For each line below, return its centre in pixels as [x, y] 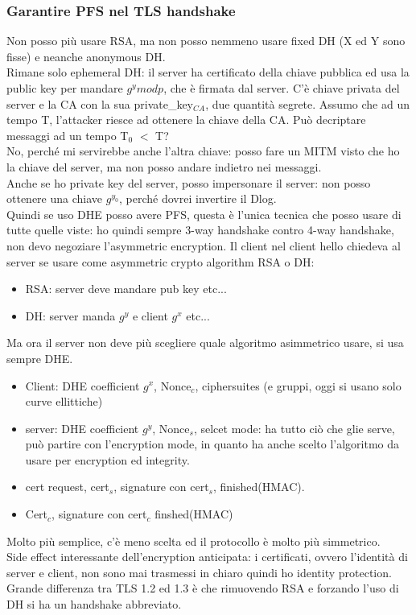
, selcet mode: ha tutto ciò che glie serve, [294, 428]
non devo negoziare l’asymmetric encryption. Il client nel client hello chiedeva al [204, 245]
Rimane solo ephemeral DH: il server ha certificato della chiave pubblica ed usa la [208, 72]
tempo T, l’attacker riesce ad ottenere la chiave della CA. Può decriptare [186, 120]
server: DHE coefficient [82, 428]
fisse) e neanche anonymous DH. [86, 56]
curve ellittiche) [64, 401]
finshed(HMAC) [194, 514]
